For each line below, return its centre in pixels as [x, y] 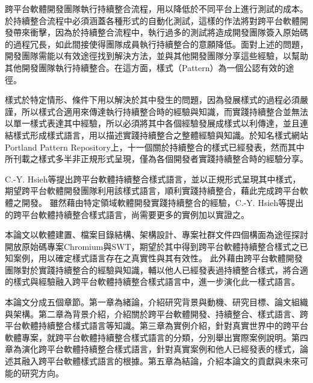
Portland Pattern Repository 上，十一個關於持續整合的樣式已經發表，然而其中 [155, 147]
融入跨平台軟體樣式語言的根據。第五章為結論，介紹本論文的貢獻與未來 [160, 361]
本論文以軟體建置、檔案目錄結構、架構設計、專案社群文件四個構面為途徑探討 [156, 235]
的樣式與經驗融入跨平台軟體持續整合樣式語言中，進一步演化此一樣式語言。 [152, 282]
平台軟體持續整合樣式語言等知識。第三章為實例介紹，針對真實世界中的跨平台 [156, 325]
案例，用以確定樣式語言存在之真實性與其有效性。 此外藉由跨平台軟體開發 [158, 258]
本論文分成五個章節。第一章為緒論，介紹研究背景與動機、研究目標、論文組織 [156, 302]
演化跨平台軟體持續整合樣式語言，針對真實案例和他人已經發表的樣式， [160, 349]
